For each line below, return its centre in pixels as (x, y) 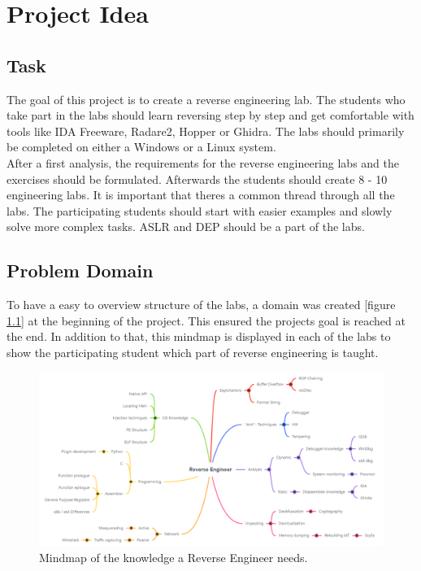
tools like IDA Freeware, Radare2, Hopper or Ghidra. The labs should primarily (206, 131)
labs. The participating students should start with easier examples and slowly (200, 210)
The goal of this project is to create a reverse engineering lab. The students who (206, 99)
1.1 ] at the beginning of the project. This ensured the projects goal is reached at (206, 320)
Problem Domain (80, 270)
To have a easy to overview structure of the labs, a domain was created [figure (201, 305)
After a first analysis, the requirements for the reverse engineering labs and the (203, 162)
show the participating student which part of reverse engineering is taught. (193, 352)
